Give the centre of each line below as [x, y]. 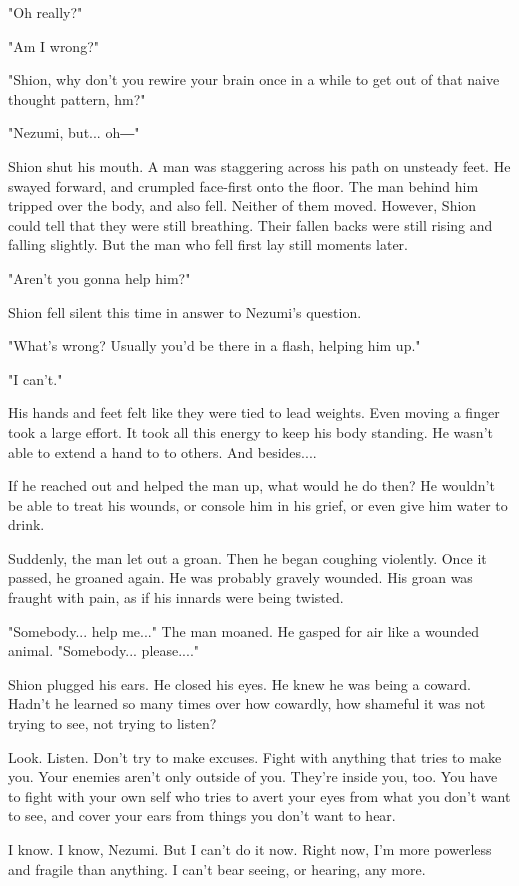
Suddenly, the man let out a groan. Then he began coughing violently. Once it [247, 557]
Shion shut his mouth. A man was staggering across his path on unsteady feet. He [259, 165]
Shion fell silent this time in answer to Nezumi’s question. [185, 311]
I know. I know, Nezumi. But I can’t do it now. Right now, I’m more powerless [250, 849]
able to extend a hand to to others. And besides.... [162, 451]
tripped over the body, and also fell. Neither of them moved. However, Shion [242, 205]
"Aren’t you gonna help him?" [99, 277]
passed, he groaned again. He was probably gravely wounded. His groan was [240, 577]
